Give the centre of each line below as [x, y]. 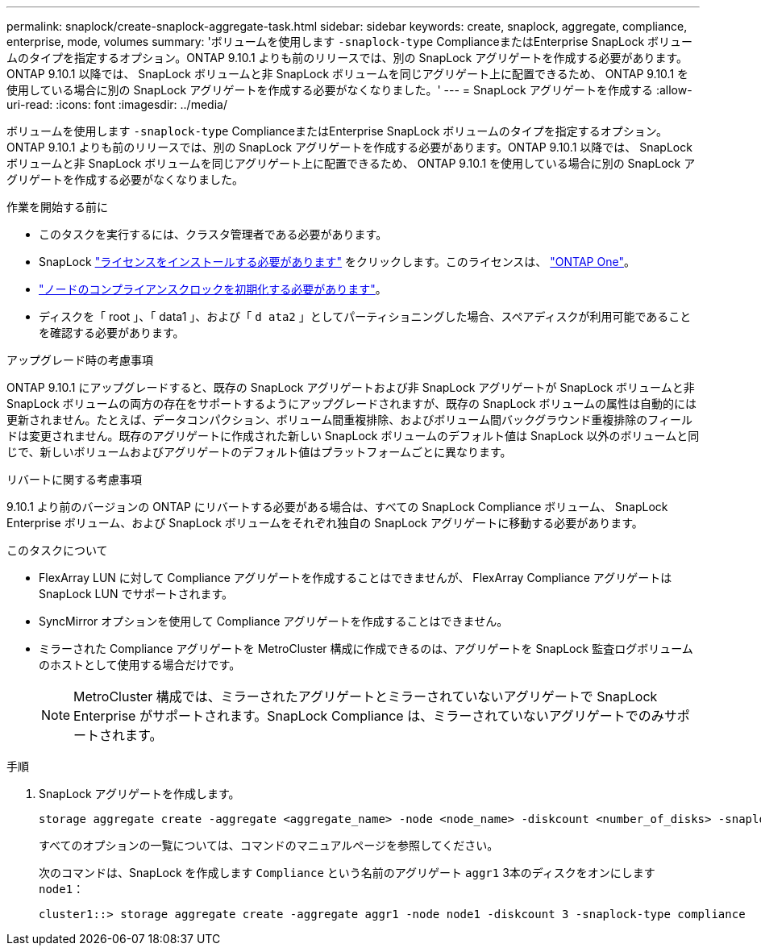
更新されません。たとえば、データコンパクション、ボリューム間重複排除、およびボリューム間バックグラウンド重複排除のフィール [350, 420]
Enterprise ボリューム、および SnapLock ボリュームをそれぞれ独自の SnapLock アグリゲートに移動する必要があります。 [325, 523]
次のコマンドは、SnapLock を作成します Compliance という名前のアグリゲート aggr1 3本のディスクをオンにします [347, 873]
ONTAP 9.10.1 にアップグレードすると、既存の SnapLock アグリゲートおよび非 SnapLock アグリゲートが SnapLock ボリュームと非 [351, 387]
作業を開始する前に [57, 207]
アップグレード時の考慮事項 [80, 360]
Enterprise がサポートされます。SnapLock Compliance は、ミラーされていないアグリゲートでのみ [369, 716]
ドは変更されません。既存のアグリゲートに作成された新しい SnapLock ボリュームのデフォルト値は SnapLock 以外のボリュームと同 [353, 436]
